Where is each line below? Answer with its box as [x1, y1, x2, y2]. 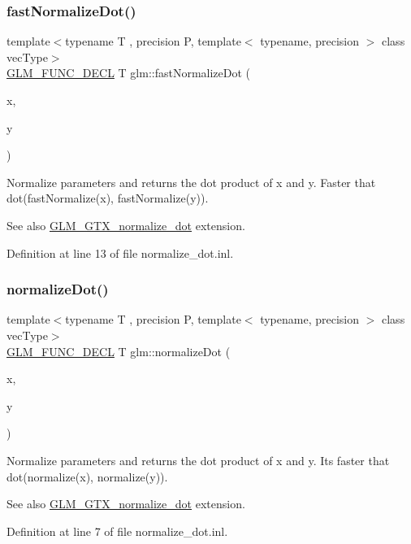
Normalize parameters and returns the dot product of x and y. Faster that [6, 173, 376, 190]
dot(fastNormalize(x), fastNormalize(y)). [6, 189, 209, 207]
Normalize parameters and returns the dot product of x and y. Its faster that [6, 451, 390, 468]
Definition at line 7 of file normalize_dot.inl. [6, 522, 228, 539]
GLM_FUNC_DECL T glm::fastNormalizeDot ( [6, 64, 251, 81]
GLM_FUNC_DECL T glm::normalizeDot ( [6, 342, 231, 359]
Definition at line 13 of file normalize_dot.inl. [6, 244, 234, 261]
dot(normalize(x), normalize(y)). [6, 468, 168, 485]
